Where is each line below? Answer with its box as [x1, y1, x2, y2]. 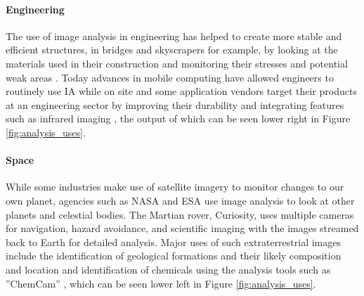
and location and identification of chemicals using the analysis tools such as [6, 262, 331, 276]
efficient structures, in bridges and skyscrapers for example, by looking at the [6, 42, 338, 57]
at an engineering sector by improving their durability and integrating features [6, 97, 344, 112]
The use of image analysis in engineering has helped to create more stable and [6, 28, 342, 43]
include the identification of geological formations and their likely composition [6, 248, 342, 263]
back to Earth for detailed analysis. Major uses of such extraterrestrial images [6, 234, 342, 249]
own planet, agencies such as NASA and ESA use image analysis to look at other [6, 193, 355, 207]
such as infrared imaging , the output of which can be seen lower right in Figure [6, 111, 351, 126]
